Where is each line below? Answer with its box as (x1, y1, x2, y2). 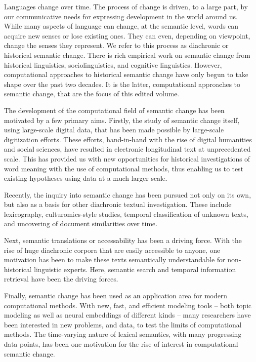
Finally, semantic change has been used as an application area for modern (4, 290, 227, 301)
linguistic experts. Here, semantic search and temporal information (34, 264, 236, 274)
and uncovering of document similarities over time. (4, 218, 158, 229)
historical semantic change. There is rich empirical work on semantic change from (4, 49, 251, 60)
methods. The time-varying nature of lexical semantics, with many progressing (4, 329, 242, 339)
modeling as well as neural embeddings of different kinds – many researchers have (4, 310, 251, 320)
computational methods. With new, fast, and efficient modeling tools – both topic (4, 300, 252, 310)
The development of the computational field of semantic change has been (4, 105, 225, 115)
